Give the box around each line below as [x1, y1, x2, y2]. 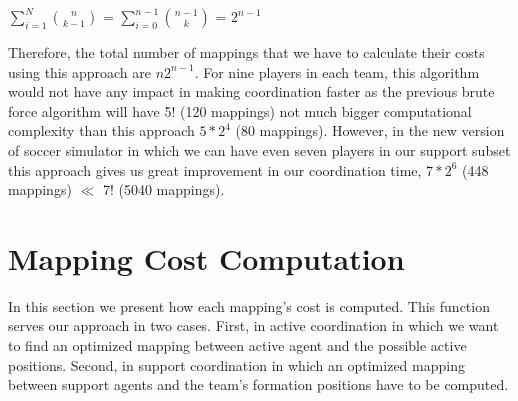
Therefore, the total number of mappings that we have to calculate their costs [8, 42, 485, 62]
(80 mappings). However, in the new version [235, 120, 505, 141]
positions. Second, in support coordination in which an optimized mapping [8, 354, 465, 375]
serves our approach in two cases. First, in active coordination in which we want [8, 315, 499, 336]
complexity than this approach [8, 120, 195, 141]
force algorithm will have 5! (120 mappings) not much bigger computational [8, 100, 472, 121]
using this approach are [8, 61, 151, 82]
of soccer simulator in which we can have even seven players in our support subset [8, 139, 511, 160]
